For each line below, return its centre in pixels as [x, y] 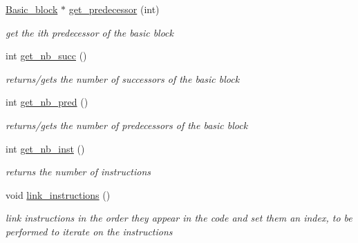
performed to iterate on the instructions [89, 231]
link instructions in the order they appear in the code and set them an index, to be [179, 218]
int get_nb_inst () [45, 148]
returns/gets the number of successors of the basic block [123, 78]
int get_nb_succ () [46, 56]
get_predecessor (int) [114, 9]
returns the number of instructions [78, 172]
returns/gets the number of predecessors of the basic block [127, 125]
